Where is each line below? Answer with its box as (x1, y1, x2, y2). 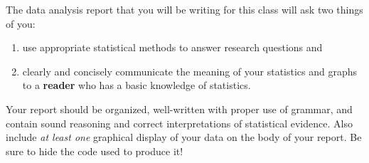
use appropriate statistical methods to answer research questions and (22, 40, 323, 55)
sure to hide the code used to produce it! (6, 143, 183, 158)
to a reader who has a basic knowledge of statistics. (22, 78, 251, 93)
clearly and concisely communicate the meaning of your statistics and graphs (22, 63, 358, 78)
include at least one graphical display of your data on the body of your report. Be (6, 130, 362, 144)
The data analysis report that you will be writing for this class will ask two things (6, 2, 363, 16)
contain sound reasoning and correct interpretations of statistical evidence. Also (6, 115, 353, 130)
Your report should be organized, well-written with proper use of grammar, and (6, 101, 353, 116)
